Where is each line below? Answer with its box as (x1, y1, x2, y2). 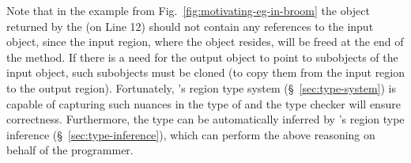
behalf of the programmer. (6, 142, 134, 158)
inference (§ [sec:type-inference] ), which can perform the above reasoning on (6, 126, 375, 142)
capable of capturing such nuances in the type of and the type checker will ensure (6, 95, 401, 112)
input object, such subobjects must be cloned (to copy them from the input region (6, 64, 405, 81)
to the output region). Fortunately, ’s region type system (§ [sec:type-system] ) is (6, 79, 396, 96)
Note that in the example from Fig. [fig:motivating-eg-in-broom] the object (6, 2, 370, 18)
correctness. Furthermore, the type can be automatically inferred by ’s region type (6, 111, 405, 127)
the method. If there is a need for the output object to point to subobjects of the (6, 48, 398, 65)
